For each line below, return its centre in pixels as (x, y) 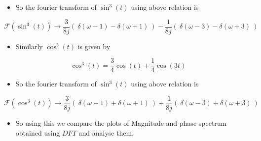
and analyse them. (106, 132)
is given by (94, 46)
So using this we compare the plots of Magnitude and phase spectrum (121, 123)
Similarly (29, 46)
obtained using (38, 132)
